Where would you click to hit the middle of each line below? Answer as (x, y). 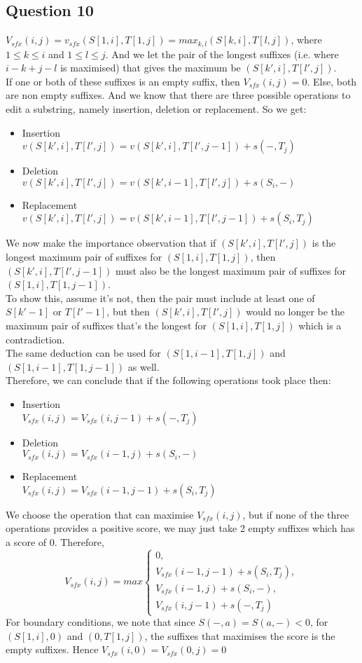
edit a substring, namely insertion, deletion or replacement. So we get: (156, 109)
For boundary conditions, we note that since (100, 622)
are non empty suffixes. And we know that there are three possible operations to (178, 95)
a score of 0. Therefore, (55, 541)
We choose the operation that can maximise (100, 514)
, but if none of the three (296, 514)
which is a (320, 325)
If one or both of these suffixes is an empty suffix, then (123, 81)
